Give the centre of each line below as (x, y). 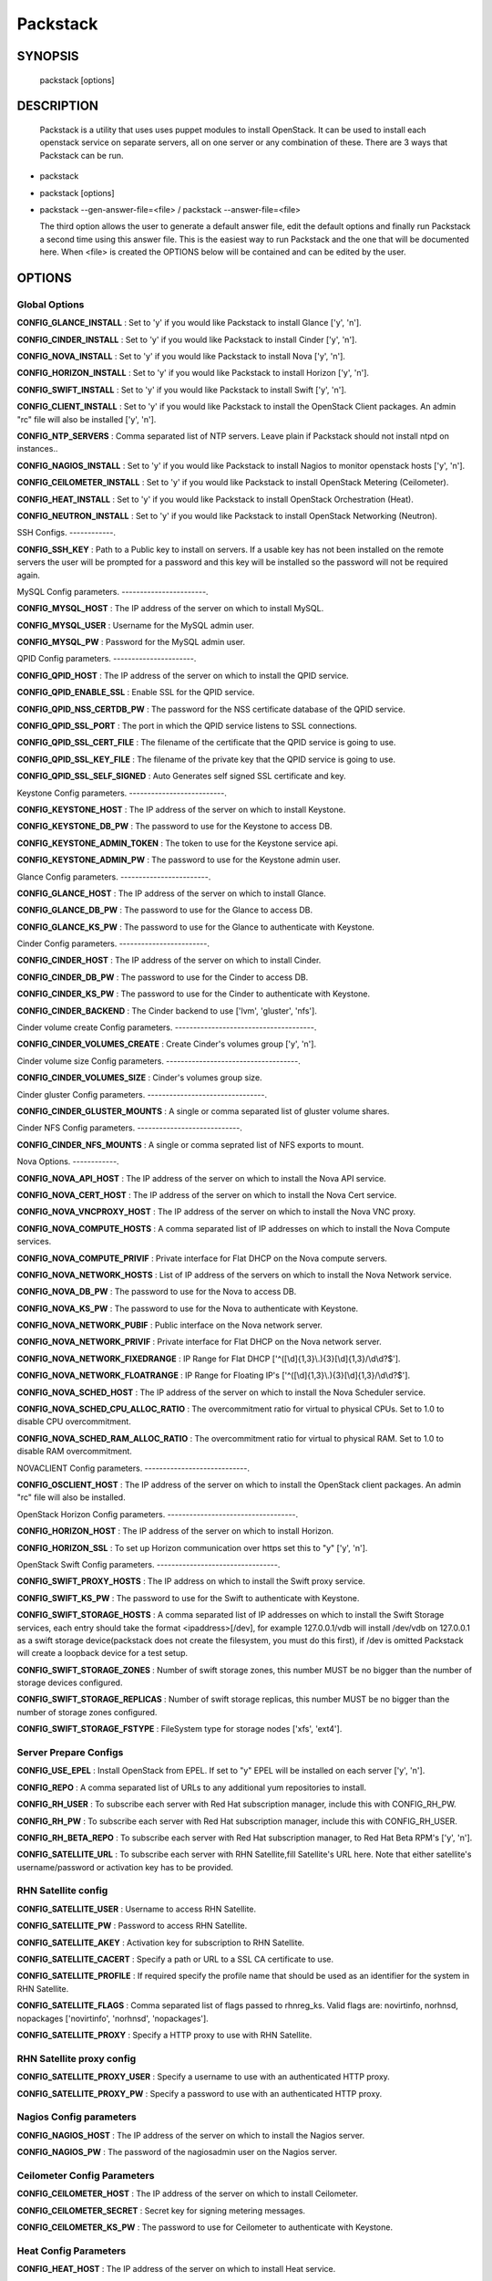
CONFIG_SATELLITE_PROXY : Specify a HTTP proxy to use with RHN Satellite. (164, 2035)
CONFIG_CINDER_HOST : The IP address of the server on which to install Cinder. (169, 960)
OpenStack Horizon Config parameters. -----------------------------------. (158, 1514)
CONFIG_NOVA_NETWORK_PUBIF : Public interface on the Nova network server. (170, 1325)
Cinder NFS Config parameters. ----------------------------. (130, 1128)
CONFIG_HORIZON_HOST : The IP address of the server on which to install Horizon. (175, 1531)
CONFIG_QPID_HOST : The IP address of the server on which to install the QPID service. (183, 675)
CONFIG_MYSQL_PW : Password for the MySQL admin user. (131, 642)
